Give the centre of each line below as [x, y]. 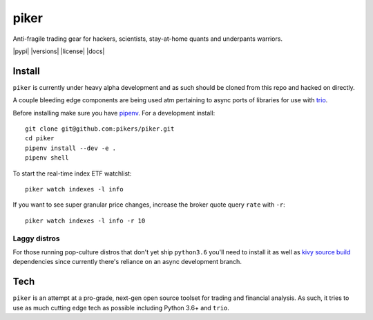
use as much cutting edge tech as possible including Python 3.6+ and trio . [121, 308]
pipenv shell [47, 158]
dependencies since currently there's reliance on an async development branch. [127, 262]
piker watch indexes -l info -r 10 [85, 220]
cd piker [40, 139]
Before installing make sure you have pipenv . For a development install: [114, 113]
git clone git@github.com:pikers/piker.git [100, 129]
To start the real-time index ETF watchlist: [72, 173]
